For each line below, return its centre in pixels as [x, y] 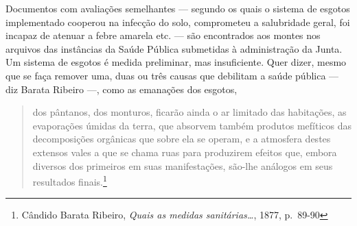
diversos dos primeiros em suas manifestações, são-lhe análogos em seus [183, 165]
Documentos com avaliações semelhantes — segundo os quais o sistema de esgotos [178, 8]
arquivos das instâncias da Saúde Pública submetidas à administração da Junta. [174, 48]
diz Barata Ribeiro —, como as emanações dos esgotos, [122, 89]
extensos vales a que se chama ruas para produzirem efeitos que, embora [185, 152]
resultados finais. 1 [70, 180]
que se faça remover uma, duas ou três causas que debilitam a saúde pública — [172, 75]
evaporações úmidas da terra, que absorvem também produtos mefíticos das [192, 125]
